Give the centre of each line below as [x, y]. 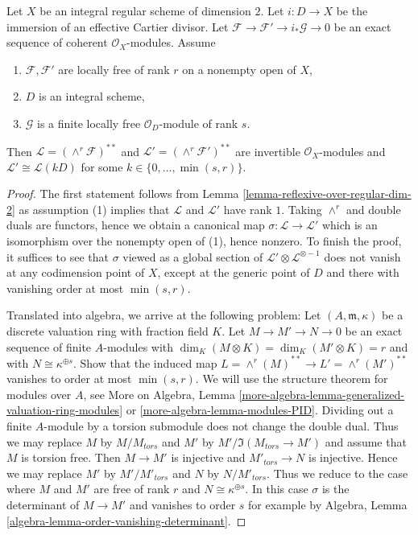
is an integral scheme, [92, 96]
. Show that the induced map [145, 362]
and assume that [366, 441]
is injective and [208, 457]
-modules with [139, 346]
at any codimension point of [76, 272]
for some [102, 166]
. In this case [277, 489]
